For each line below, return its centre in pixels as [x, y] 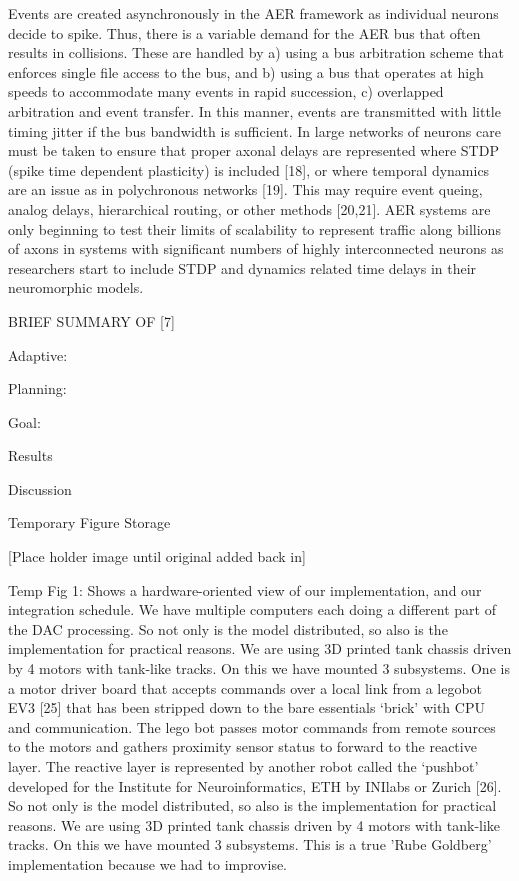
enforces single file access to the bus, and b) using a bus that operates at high [246, 71]
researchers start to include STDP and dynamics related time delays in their [242, 267]
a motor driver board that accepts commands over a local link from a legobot [245, 687]
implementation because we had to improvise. [148, 863]
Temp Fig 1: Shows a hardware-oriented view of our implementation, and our [245, 589]
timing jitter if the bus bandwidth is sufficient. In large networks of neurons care [254, 130]
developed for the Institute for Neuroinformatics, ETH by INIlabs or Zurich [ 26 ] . [255, 785]
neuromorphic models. [76, 287]
